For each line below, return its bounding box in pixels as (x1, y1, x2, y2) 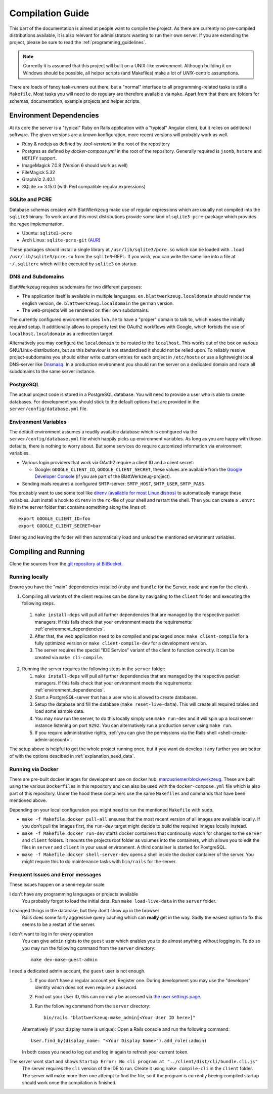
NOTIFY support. (22, 155, 57, 161)
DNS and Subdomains (9, 273, 64, 280)
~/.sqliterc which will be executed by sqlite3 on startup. (9, 261, 138, 267)
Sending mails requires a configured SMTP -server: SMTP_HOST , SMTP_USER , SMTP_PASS (22, 480, 204, 487)
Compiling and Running (9, 547, 85, 556)
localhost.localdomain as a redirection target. (9, 331, 114, 337)
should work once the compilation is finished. (22, 1079, 117, 1085)
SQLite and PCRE (9, 196, 52, 203)
